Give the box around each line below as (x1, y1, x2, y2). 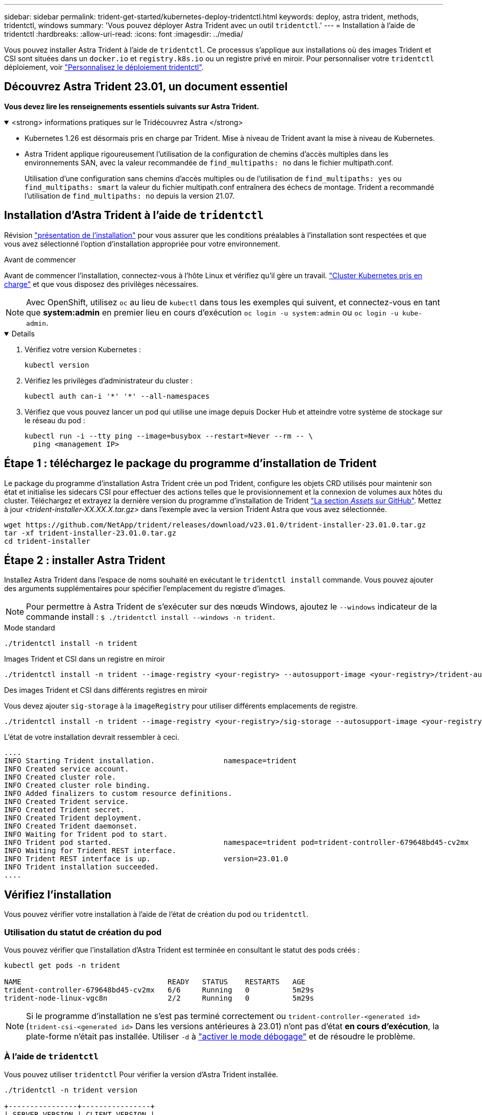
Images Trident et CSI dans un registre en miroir (4, 655, 165, 664)
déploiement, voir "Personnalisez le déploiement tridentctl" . (4, 63, 204, 71)
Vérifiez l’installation (4, 888, 112, 901)
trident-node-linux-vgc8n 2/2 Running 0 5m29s (4, 993, 314, 1002)
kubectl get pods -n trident (4, 961, 120, 969)
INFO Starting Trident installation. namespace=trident (4, 757, 297, 765)
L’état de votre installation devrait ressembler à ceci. (4, 733, 179, 742)
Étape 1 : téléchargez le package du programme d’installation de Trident (4, 457, 377, 470)
